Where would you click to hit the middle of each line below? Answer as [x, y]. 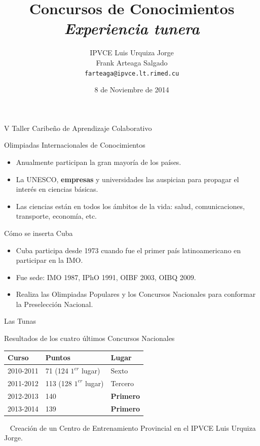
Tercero [122, 383]
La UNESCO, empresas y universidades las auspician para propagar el [127, 179]
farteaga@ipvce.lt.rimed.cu [132, 73]
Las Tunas [20, 321]
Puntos [58, 357]
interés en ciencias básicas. [57, 189]
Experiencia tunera [132, 28]
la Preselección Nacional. [54, 304]
